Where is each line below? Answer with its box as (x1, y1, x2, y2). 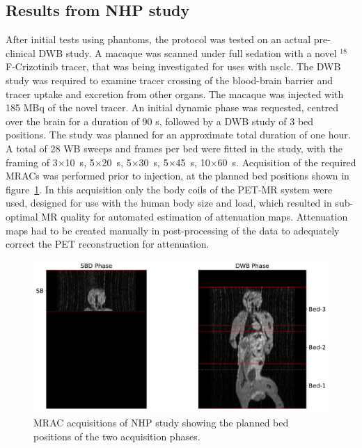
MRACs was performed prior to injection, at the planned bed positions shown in (6, 168, 349, 183)
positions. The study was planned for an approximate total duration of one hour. (6, 127, 351, 142)
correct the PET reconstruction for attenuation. (6, 237, 210, 251)
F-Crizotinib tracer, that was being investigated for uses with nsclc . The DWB (6, 59, 341, 74)
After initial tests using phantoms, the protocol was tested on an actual (6, 32, 311, 47)
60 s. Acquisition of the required (217, 154, 356, 169)
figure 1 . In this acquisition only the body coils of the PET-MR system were (6, 182, 333, 196)
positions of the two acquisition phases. (33, 429, 200, 443)
